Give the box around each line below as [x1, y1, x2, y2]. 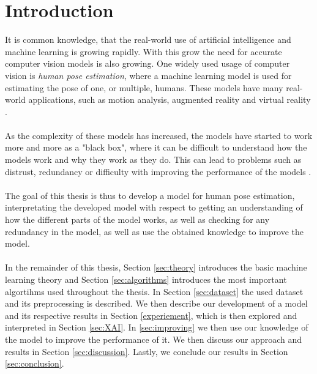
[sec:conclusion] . [5, 357, 64, 370]
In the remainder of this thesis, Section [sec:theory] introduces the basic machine [5, 261, 307, 274]
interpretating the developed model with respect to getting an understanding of [5, 201, 303, 214]
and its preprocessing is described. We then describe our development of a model [5, 297, 308, 310]
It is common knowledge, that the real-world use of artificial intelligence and [5, 33, 291, 46]
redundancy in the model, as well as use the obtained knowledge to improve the [5, 225, 304, 237]
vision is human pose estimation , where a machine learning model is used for [5, 69, 292, 81]
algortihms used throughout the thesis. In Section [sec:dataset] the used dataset [5, 285, 304, 297]
